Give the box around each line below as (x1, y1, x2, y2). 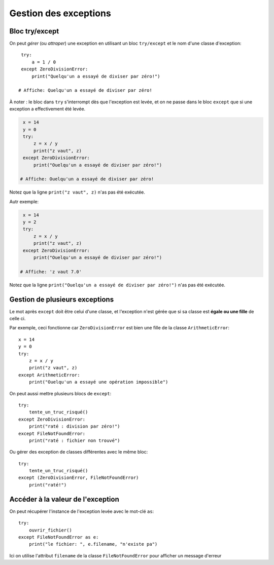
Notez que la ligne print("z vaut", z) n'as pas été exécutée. (9, 189, 146, 195)
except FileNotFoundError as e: (18, 534, 99, 540)
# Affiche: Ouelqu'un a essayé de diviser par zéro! (20, 176, 154, 182)
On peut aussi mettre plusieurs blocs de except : (9, 390, 112, 396)
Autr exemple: (9, 198, 39, 205)
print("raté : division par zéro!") (28, 424, 120, 429)
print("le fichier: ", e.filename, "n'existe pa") (28, 541, 158, 547)
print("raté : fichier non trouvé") (28, 437, 120, 443)
